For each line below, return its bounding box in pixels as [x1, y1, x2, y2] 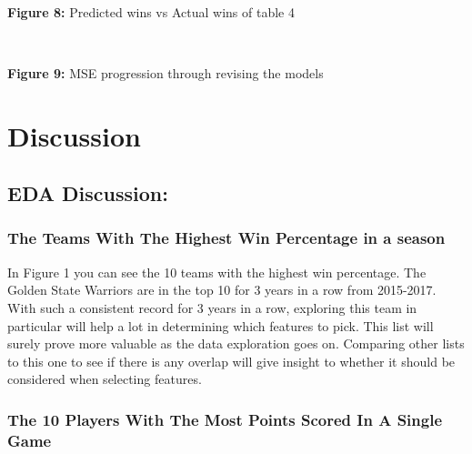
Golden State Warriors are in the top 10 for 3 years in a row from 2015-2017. [7, 280, 437, 299]
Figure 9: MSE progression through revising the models [7, 63, 324, 82]
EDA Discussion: [7, 179, 168, 207]
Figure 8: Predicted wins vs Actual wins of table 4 [7, 2, 295, 21]
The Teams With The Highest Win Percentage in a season [7, 227, 446, 249]
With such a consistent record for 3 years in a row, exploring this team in [7, 298, 417, 317]
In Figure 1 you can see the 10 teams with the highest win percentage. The [7, 262, 427, 281]
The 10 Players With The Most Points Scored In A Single [7, 408, 443, 430]
